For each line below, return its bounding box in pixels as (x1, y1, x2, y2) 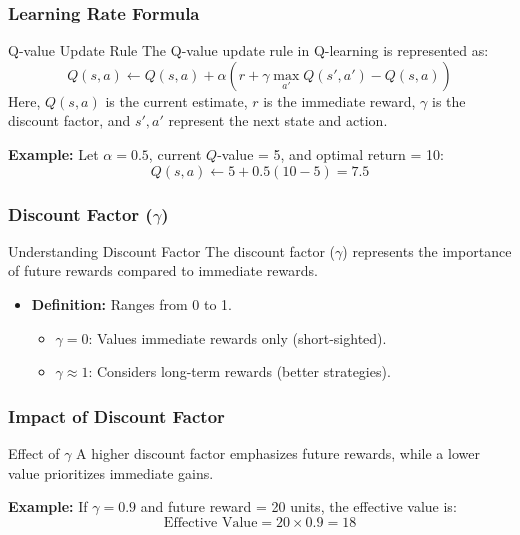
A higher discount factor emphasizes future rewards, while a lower (76, 443, 480, 463)
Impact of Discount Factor (8, 403, 225, 428)
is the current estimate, (105, 90, 248, 111)
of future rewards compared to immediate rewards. (8, 260, 318, 281)
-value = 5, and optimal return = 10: (217, 144, 445, 164)
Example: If (8, 496, 88, 517)
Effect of (8, 443, 60, 463)
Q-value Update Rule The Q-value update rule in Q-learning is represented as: (8, 40, 489, 61)
